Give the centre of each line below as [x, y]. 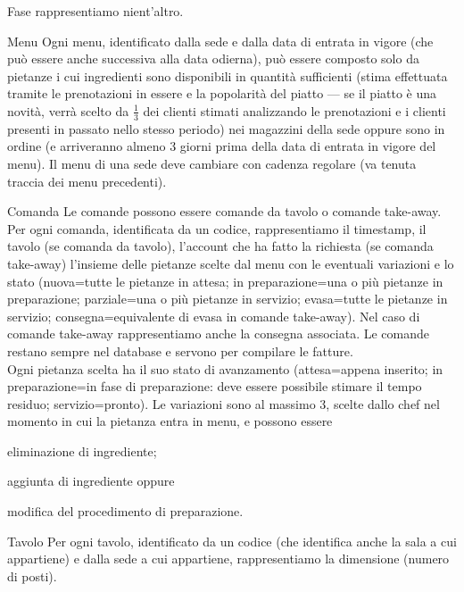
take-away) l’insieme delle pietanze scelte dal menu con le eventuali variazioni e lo [231, 263]
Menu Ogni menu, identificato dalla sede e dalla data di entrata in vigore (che [220, 41]
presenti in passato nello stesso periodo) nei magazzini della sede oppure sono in [226, 128]
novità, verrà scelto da [68, 110]
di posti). [32, 575]
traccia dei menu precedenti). [87, 181]
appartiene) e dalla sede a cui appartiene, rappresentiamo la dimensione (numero [228, 559]
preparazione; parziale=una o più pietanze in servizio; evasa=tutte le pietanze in [228, 299]
